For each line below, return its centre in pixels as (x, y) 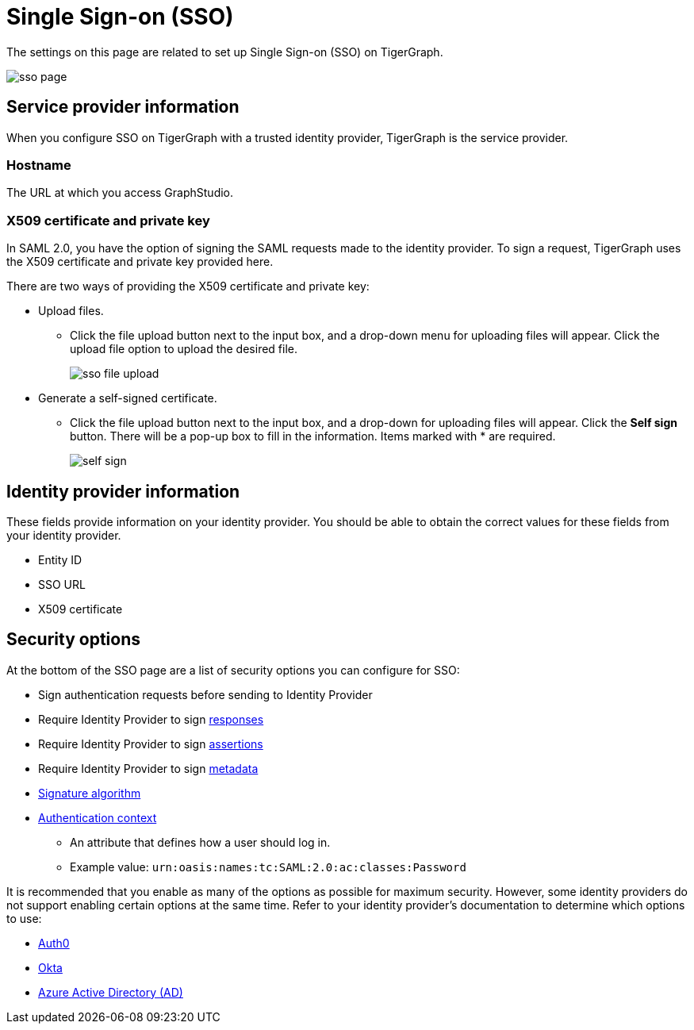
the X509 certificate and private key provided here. (140, 262)
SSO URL (62, 584)
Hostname (39, 165)
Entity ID (60, 559)
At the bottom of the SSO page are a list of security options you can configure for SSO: (233, 670)
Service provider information (123, 107)
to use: (24, 918)
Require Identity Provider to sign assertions (151, 744)
